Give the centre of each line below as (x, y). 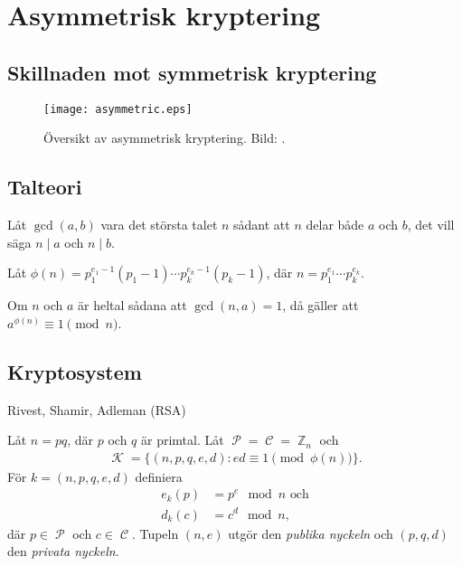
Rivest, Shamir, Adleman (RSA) (97, 409)
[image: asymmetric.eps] (118, 109)
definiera (159, 476)
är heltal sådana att (132, 305)
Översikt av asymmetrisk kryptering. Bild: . (165, 138)
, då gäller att (321, 305)
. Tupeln (155, 533)
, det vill (431, 225)
